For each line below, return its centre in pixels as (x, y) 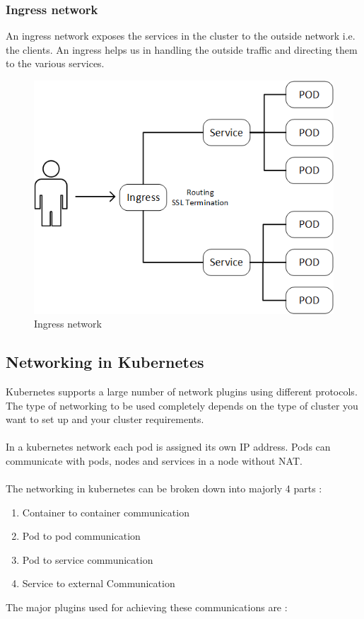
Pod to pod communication (81, 536)
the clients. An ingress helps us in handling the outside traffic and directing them (182, 49)
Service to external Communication (99, 583)
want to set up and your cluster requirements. (105, 419)
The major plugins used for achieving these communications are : (147, 607)
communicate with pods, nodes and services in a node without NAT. (154, 460)
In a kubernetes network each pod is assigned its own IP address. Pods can (168, 447)
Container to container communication (106, 512)
